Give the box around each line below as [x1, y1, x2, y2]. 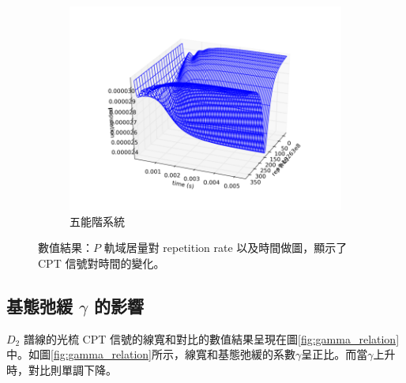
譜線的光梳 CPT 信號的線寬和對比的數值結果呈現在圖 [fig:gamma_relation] [23, 330, 400, 347]
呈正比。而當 [301, 346, 368, 362]
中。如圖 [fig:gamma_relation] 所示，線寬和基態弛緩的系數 [6, 346, 296, 362]
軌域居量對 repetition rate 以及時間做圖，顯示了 [103, 239, 348, 256]
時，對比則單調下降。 [6, 361, 117, 377]
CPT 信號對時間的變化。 [38, 254, 165, 271]
